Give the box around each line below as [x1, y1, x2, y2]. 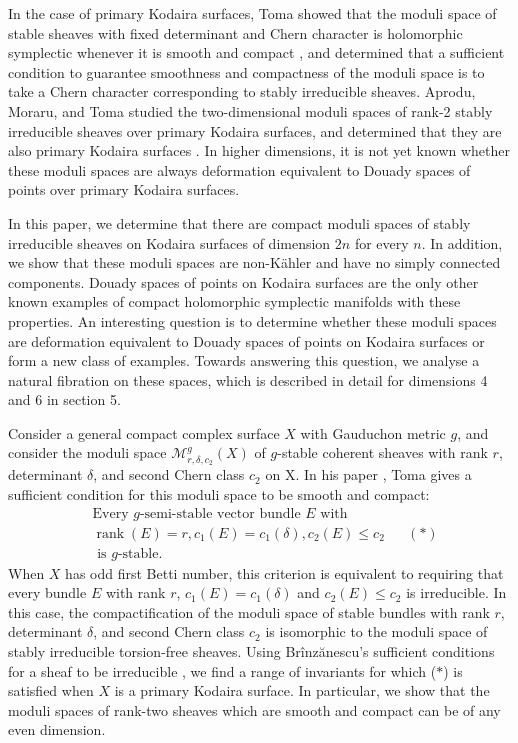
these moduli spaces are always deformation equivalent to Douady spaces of [8, 159, 471, 180]
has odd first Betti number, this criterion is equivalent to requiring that [65, 562, 504, 583]
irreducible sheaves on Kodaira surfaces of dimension [8, 232, 331, 253]
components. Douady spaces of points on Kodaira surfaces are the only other [8, 271, 479, 292]
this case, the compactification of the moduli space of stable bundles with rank [8, 601, 490, 622]
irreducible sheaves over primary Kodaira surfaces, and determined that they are [8, 120, 502, 141]
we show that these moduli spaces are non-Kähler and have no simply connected [8, 252, 501, 273]
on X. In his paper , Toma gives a [265, 464, 472, 485]
